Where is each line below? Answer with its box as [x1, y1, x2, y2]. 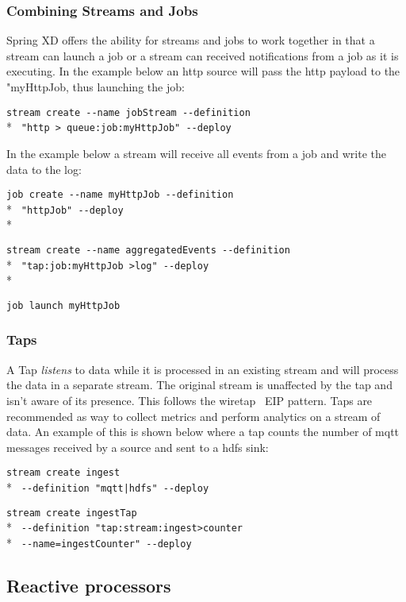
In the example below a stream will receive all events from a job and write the [6, 145, 386, 161]
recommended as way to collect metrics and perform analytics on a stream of [6, 407, 381, 424]
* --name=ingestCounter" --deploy [6, 534, 192, 550]
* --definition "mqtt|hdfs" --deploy [6, 479, 209, 495]
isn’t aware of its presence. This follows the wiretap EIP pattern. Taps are [6, 392, 373, 408]
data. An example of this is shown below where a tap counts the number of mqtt [6, 423, 400, 440]
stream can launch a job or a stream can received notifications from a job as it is [6, 47, 399, 64]
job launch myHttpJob [6, 299, 121, 311]
